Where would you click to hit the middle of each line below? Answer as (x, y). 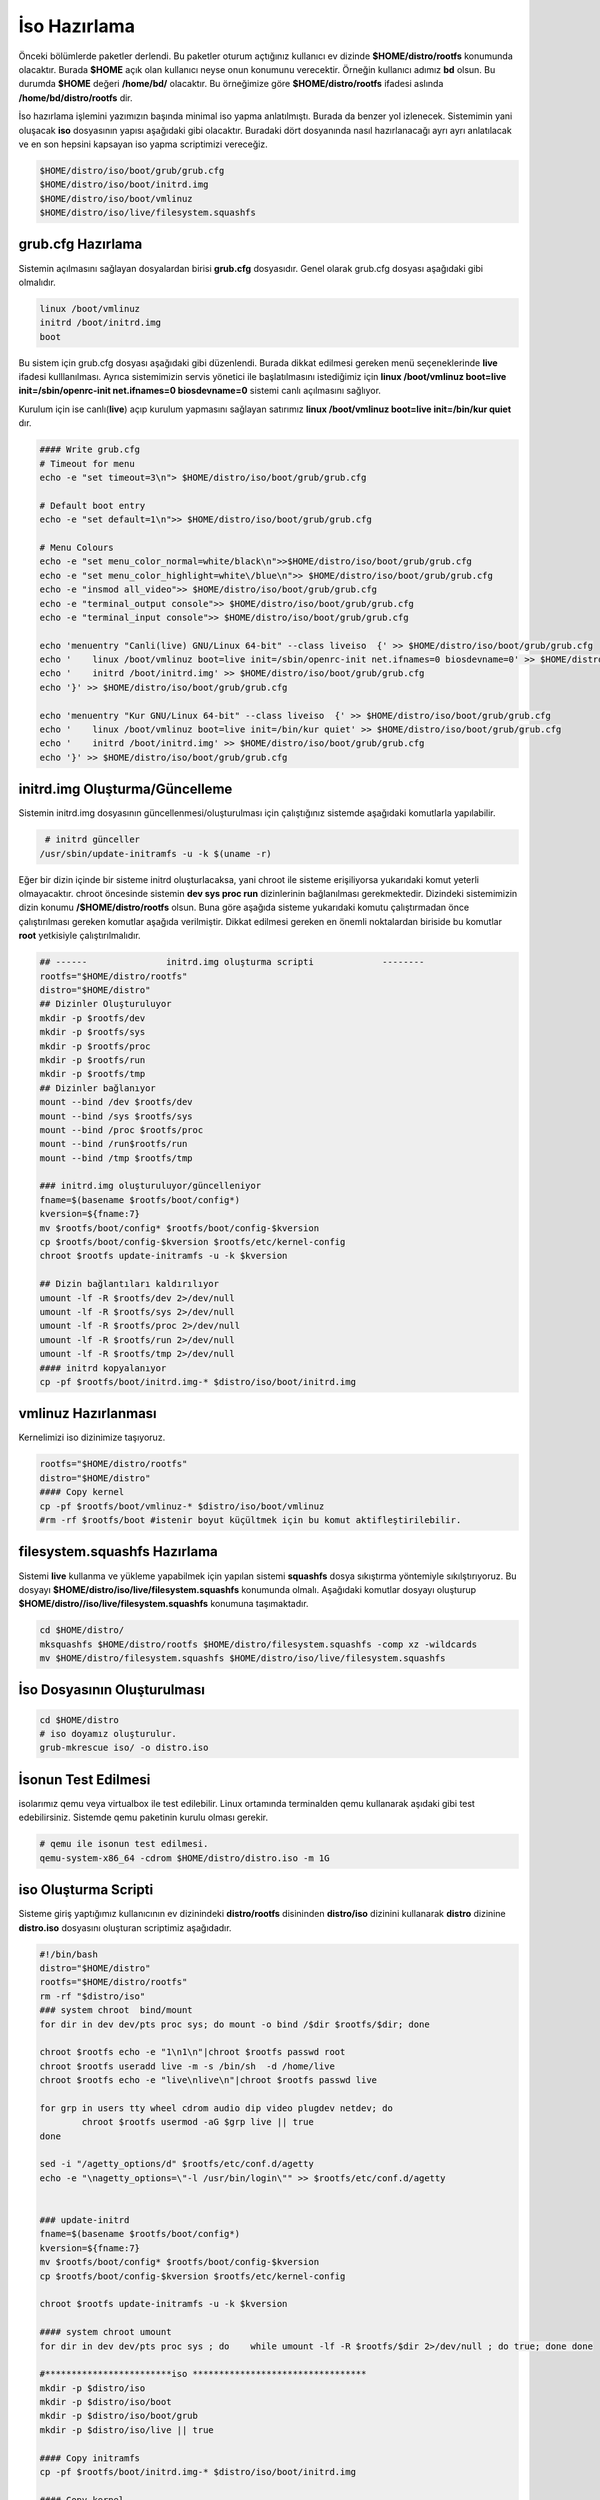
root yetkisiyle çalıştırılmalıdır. (79, 936)
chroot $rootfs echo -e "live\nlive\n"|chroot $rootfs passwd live (208, 2080)
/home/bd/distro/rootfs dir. (76, 97)
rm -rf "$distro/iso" (92, 1996)
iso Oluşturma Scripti (86, 1890)
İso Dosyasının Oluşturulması (111, 1690)
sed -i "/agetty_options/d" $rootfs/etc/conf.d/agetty (176, 2164)
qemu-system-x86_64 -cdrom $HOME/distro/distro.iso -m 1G (184, 1858)
